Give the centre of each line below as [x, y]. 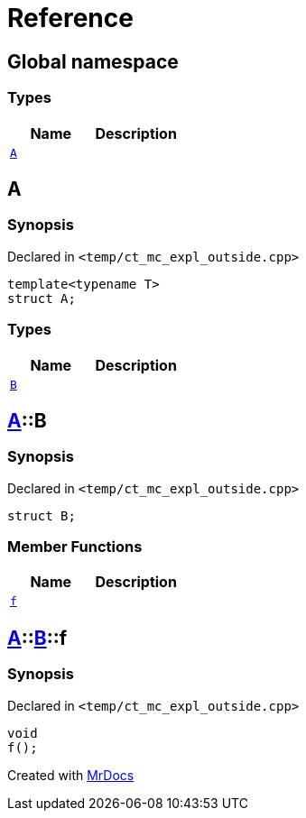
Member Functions [75, 547]
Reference [70, 18]
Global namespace [93, 61]
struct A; [42, 298]
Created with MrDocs [71, 775]
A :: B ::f [37, 638]
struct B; [42, 515]
